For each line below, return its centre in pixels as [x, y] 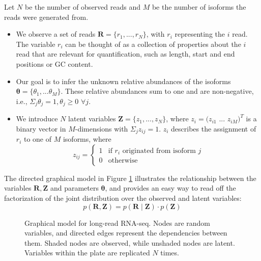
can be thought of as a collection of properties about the [153, 44]
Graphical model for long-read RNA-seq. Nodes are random [118, 223]
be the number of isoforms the [199, 7]
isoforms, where [87, 139]
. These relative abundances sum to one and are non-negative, [157, 91]
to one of [38, 139]
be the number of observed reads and [82, 7]
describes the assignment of [214, 128]
